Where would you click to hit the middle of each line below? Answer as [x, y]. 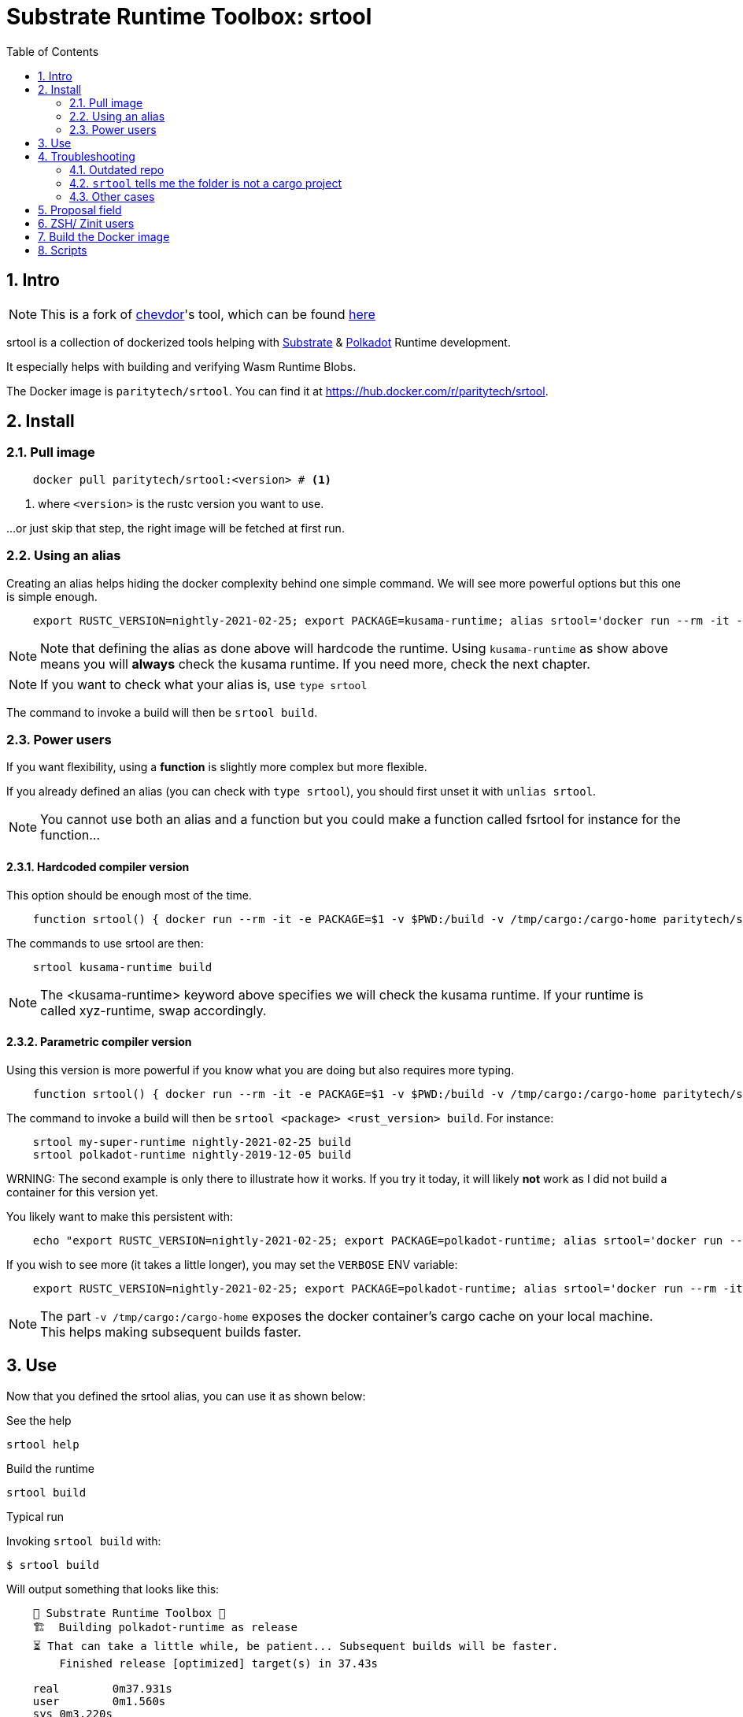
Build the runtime [50, 1468]
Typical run [35, 1516]
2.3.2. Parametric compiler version [99, 1042]
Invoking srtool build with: [84, 1541]
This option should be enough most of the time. [129, 895]
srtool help [43, 1444]
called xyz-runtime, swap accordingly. [153, 1010]
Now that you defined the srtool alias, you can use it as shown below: [186, 1396]
